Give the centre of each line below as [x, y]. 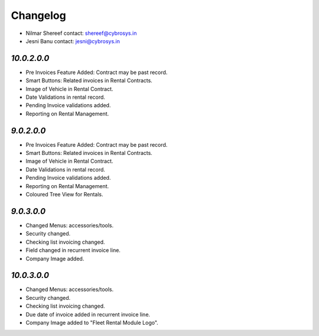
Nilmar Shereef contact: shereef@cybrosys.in [81, 33]
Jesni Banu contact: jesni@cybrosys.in [73, 41]
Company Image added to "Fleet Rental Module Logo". [92, 322]
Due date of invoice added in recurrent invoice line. [88, 314]
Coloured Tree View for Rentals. [64, 195]
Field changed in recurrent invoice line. [73, 250]
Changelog [38, 15]
